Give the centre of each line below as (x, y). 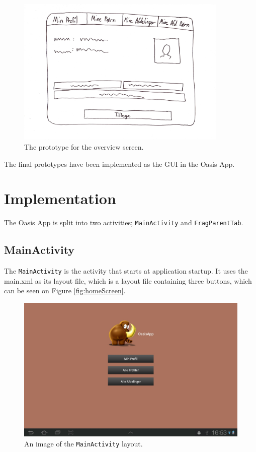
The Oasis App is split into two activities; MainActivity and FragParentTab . (124, 222)
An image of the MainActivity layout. (83, 443)
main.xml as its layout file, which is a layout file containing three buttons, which (128, 280)
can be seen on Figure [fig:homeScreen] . (65, 290)
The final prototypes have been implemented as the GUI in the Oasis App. (119, 164)
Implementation (60, 198)
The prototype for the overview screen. (84, 147)
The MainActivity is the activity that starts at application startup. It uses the (126, 271)
